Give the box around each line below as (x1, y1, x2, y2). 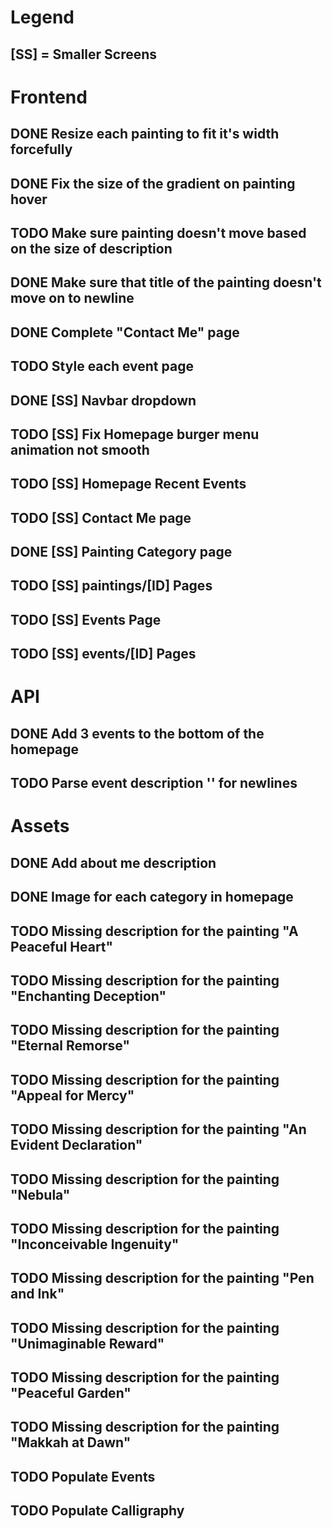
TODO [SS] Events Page (10, 611, 162, 628)
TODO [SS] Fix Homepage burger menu (10, 426, 260, 443)
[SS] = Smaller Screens (10, 46, 158, 63)
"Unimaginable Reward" (10, 1335, 165, 1352)
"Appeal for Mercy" (10, 1087, 135, 1104)
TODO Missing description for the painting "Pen (10, 1270, 315, 1287)
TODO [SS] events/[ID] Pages (10, 646, 197, 663)
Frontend (10, 86, 88, 108)
